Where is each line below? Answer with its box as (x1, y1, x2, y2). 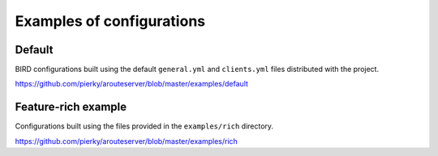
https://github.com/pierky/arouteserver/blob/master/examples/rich (15, 136, 238, 145)
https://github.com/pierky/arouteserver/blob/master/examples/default (15, 79, 249, 89)
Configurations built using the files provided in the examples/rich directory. (15, 121, 274, 131)
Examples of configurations (15, 12, 206, 30)
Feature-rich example (15, 100, 127, 114)
